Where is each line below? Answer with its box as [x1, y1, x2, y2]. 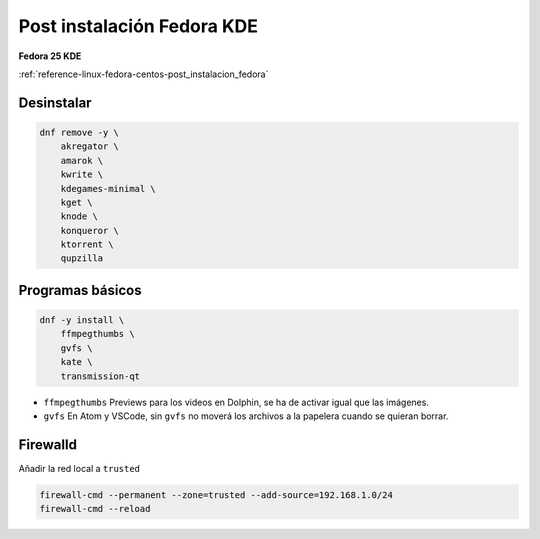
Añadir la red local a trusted [18, 462, 140, 474]
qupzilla [60, 253, 104, 264]
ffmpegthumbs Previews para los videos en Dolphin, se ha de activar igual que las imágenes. [43, 396, 430, 408]
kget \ [60, 196, 93, 208]
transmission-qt [60, 370, 140, 382]
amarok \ [60, 155, 104, 166]
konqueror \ [60, 225, 120, 236]
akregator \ [60, 141, 120, 152]
